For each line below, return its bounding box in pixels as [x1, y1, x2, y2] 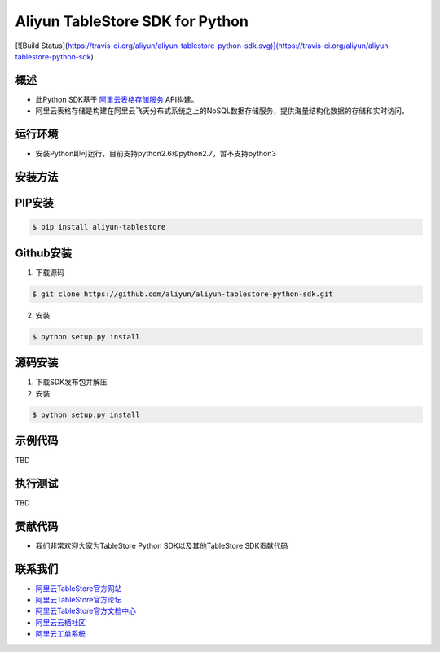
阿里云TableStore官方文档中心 [35, 606, 137, 616]
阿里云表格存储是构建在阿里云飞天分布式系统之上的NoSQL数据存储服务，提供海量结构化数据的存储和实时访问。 [35, 106, 409, 116]
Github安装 [15, 246, 73, 260]
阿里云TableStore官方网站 [35, 583, 122, 593]
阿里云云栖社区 [35, 617, 86, 627]
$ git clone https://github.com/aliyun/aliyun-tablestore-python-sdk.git [32, 289, 333, 299]
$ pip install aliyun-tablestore [32, 222, 166, 232]
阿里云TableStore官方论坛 [35, 595, 122, 605]
